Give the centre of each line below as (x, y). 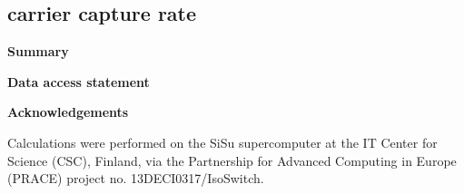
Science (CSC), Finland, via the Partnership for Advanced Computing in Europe (232, 160)
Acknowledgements (68, 112)
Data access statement (79, 81)
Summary (38, 51)
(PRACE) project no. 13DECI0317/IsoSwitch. (136, 178)
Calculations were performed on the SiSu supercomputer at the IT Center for (222, 142)
